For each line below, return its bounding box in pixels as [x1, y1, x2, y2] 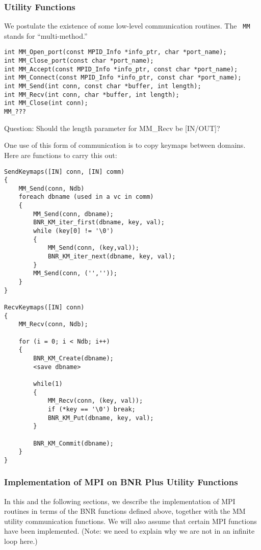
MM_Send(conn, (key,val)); [47, 244, 139, 252]
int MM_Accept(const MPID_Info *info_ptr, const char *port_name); [4, 65, 238, 73]
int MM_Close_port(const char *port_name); [4, 57, 154, 65]
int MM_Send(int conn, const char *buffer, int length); [4, 83, 201, 90]
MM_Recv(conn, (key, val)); [47, 397, 143, 405]
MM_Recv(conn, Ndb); [18, 321, 88, 328]
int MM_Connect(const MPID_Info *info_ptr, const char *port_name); [4, 74, 242, 82]
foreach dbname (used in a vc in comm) [18, 193, 154, 201]
